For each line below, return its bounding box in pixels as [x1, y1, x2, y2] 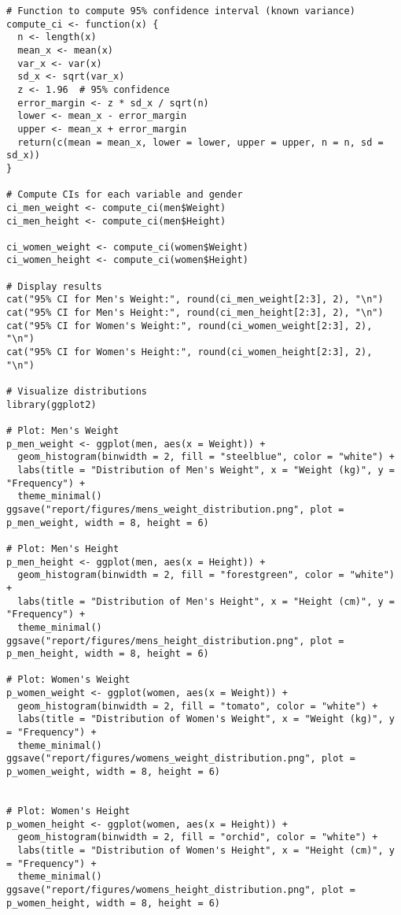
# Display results [6, 280, 102, 292]
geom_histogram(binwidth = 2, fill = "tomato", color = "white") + [17, 700, 378, 712]
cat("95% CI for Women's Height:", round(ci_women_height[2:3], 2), [6, 346, 373, 358]
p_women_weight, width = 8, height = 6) [6, 766, 221, 778]
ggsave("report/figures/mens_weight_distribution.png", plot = [6, 503, 344, 515]
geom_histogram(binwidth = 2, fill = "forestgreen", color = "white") [17, 569, 395, 581]
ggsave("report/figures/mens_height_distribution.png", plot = [6, 635, 344, 646]
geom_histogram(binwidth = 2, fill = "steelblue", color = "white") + [17, 451, 395, 463]
